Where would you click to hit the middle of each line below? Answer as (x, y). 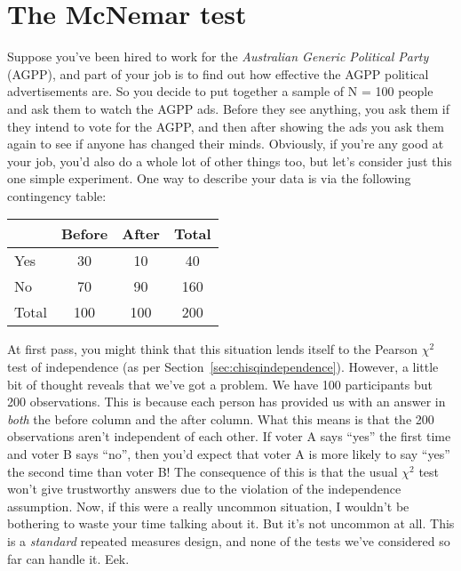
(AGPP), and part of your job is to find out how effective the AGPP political (218, 73)
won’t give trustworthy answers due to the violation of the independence (204, 489)
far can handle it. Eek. (68, 558)
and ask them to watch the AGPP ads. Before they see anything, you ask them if (228, 108)
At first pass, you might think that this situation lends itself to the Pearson (213, 349)
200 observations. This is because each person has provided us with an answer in (227, 402)
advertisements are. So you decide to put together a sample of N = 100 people (220, 91)
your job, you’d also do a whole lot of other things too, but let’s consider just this (230, 161)
